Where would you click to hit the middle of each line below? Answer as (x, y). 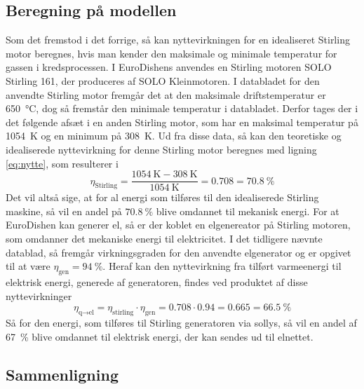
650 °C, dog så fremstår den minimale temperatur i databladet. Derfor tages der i (182, 108)
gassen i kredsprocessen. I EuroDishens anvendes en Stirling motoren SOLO (169, 67)
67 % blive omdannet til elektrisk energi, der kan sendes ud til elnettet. (160, 336)
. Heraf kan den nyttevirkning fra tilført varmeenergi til (222, 266)
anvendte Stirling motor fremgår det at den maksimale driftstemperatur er (166, 94)
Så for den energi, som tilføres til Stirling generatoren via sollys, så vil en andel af (181, 322)
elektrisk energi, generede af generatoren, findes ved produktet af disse (157, 281)
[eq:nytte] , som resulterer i (62, 163)
